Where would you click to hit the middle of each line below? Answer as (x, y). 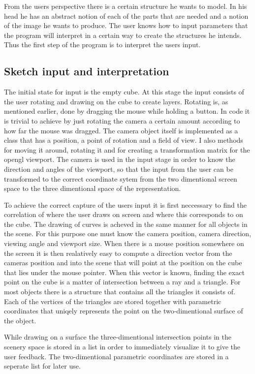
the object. (20, 320)
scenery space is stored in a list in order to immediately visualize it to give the (122, 347)
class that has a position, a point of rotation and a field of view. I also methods (124, 140)
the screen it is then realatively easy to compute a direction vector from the (118, 253)
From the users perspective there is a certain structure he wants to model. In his (126, 6)
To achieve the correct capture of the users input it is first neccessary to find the (125, 204)
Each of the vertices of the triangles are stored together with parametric (113, 301)
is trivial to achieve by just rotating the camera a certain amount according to (122, 120)
